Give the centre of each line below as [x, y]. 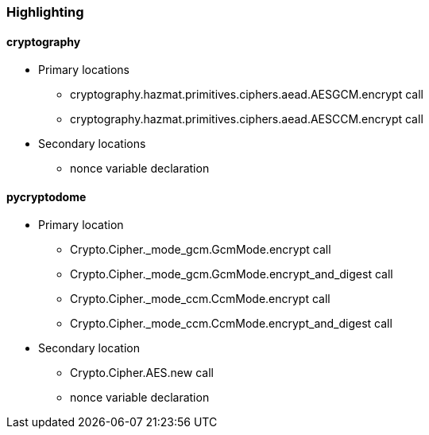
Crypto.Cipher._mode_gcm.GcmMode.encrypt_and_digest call [232, 274]
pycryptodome [46, 196]
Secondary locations [92, 144]
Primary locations [84, 70]
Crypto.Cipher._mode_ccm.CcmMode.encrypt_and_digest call [231, 324]
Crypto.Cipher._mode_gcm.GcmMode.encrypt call [201, 250]
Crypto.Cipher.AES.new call [142, 373]
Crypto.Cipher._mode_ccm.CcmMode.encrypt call [200, 299]
